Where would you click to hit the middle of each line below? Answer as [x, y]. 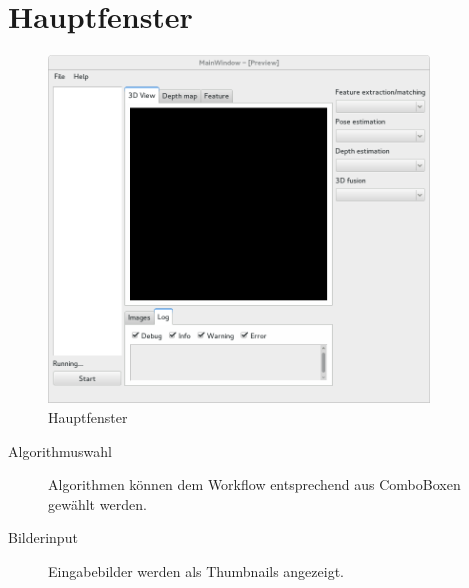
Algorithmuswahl [60, 450]
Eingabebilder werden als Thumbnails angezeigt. [196, 570]
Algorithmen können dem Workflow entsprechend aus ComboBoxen [254, 484]
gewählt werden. [97, 503]
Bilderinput [43, 537]
